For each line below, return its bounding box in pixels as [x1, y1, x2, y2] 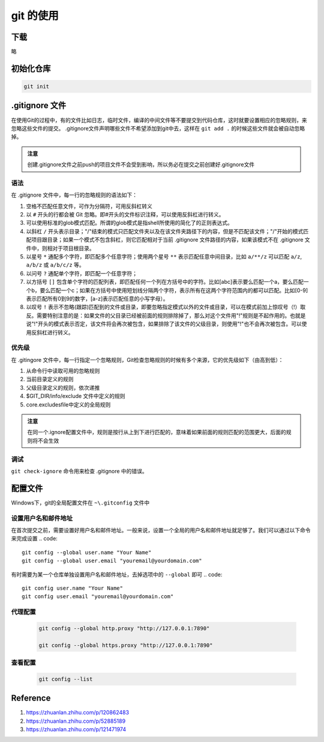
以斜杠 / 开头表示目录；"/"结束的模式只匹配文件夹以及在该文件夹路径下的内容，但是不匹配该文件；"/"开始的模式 [26, 227, 304, 235]
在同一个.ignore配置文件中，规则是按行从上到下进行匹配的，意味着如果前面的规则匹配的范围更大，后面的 [27, 429, 286, 436]
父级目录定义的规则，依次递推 [26, 384, 100, 391]
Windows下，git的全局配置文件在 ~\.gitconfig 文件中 [11, 499, 150, 506]
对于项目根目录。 [52, 244, 95, 252]
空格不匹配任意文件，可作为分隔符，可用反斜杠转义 [26, 202, 152, 210]
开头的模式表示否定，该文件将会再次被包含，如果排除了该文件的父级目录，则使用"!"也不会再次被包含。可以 [38, 320, 302, 328]
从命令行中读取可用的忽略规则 [26, 367, 100, 375]
